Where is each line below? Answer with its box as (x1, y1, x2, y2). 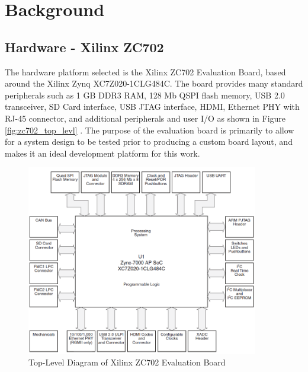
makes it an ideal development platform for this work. (5, 147, 200, 159)
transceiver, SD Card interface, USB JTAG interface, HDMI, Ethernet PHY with (5, 100, 300, 113)
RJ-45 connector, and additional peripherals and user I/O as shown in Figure (5, 112, 286, 124)
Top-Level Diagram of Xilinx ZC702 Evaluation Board (28, 356, 226, 368)
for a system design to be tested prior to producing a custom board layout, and (5, 135, 293, 148)
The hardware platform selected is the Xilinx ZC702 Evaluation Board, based (5, 65, 286, 78)
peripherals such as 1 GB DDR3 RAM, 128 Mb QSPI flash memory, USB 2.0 (5, 88, 285, 101)
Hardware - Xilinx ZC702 (5, 37, 164, 56)
